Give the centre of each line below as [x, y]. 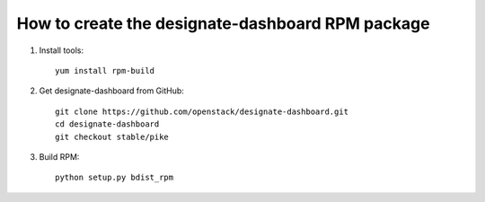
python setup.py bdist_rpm [115, 178]
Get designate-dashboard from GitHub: [111, 91]
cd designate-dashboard [107, 124]
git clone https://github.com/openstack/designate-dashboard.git [202, 111]
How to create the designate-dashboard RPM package [223, 23]
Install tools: [62, 50]
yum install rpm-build [105, 70]
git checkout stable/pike [112, 136]
